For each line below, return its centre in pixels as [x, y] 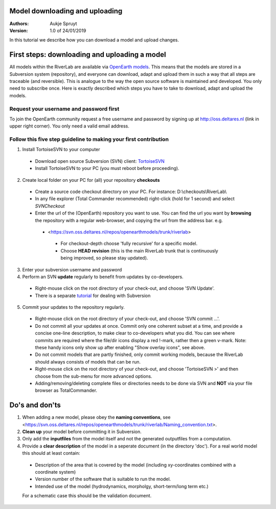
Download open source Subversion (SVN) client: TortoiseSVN [100, 161]
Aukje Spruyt [63, 24]
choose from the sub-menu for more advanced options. [94, 376]
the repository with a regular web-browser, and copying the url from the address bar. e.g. [129, 220]
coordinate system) [55, 472]
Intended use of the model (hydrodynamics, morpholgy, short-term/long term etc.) [122, 486]
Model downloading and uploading [66, 11]
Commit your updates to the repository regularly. [74, 307]
